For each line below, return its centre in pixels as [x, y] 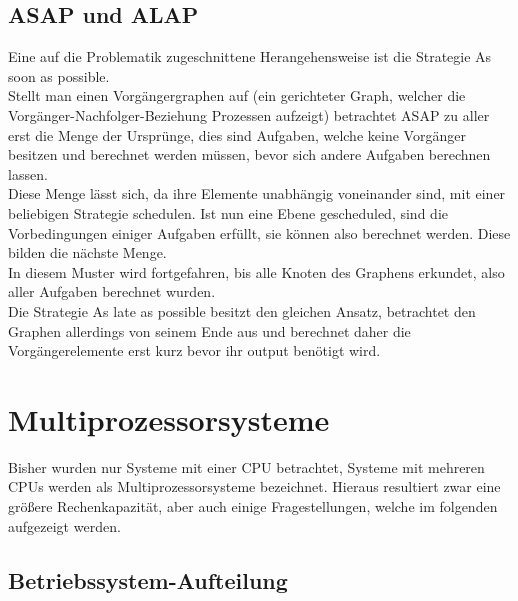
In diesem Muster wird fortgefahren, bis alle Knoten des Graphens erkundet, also [256, 271]
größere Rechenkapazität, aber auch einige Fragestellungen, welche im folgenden [253, 506]
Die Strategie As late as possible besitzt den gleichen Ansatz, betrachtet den [242, 310]
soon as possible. [59, 75]
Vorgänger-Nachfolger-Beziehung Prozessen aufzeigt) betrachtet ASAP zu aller [249, 114]
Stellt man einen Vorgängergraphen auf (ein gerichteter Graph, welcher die [237, 95]
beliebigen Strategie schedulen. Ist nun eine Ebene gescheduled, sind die [228, 212]
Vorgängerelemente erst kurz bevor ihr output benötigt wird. [194, 350]
